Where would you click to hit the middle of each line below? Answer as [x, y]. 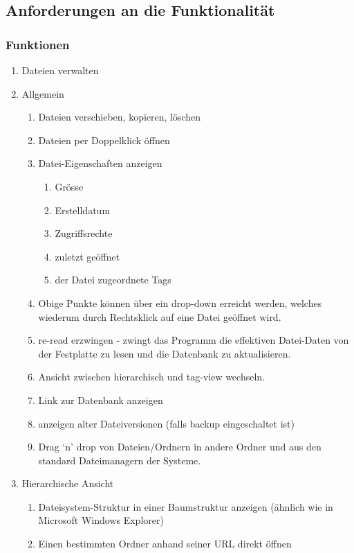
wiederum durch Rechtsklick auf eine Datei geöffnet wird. [160, 316]
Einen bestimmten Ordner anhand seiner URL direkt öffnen [165, 544]
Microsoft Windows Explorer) [101, 520]
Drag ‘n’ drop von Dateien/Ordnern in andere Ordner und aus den [180, 447]
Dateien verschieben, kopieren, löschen [120, 117]
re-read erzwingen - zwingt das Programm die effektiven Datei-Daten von [194, 340]
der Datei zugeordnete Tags [113, 280]
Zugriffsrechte [84, 233]
